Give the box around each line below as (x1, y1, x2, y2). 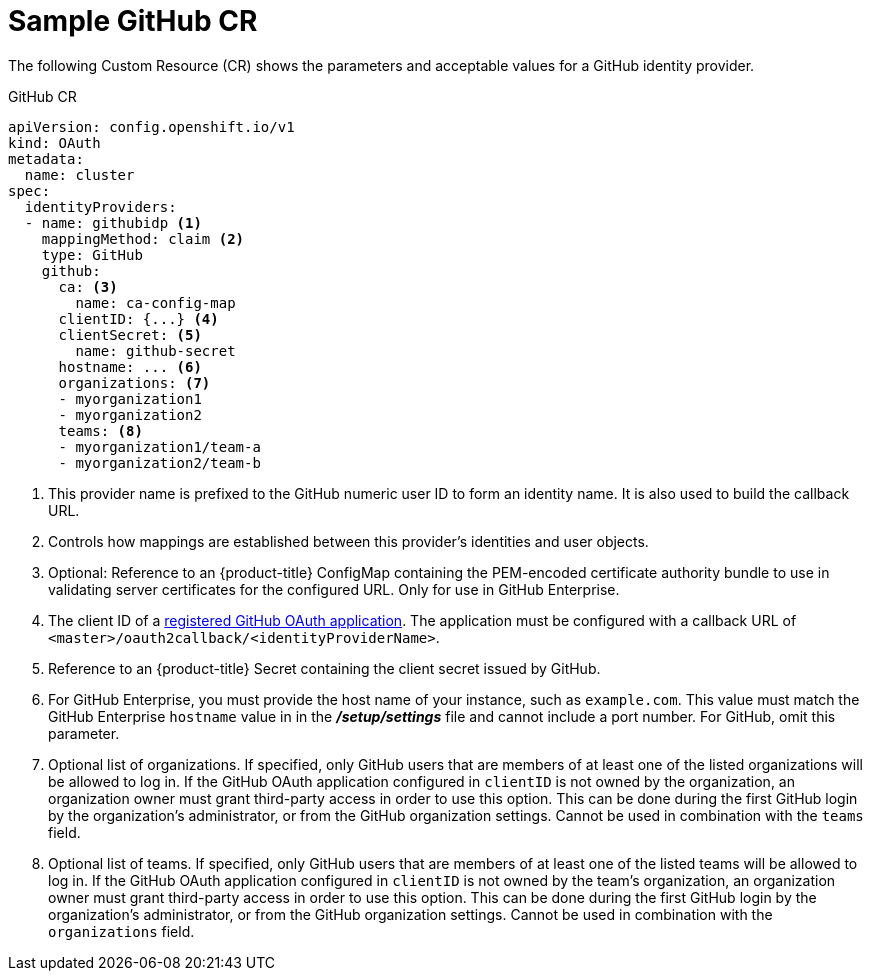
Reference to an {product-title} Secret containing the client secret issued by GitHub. (48, 659, 601, 677)
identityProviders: (24, 198, 177, 215)
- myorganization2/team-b (58, 454, 261, 471)
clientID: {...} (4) (58, 310, 219, 327)
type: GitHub (41, 246, 143, 263)
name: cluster (24, 166, 135, 183)
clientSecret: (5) (58, 326, 202, 343)
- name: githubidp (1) (24, 214, 202, 231)
